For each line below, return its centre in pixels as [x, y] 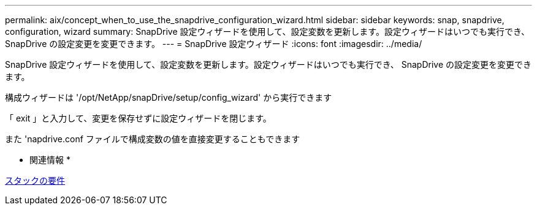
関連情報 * [50, 160]
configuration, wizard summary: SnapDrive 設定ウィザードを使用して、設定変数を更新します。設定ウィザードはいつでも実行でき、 [267, 31]
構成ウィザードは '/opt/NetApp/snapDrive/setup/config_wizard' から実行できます [169, 97]
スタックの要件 [35, 180]
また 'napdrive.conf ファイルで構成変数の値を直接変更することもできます [153, 139]
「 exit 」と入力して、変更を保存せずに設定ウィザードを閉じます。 [138, 118]
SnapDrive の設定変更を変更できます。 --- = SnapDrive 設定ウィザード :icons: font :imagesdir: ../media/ [214, 44]
